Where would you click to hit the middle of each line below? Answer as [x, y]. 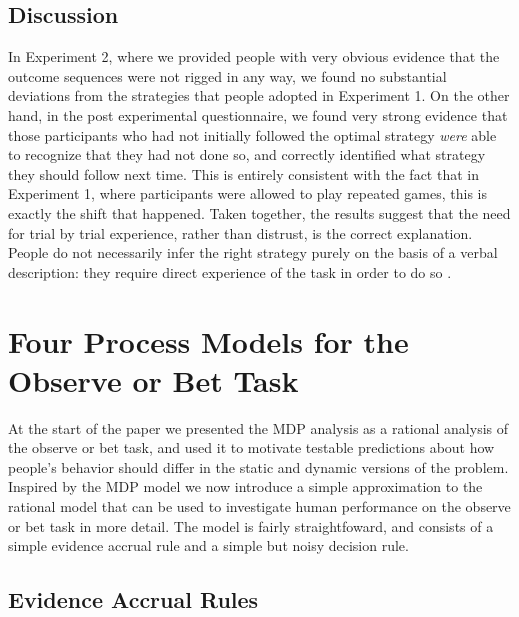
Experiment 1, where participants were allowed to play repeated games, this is [247, 193]
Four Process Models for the [208, 340]
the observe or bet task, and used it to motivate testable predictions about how [251, 447]
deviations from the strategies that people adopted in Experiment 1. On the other [259, 95]
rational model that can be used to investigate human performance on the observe [259, 506]
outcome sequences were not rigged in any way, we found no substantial [227, 75]
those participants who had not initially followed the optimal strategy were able [252, 134]
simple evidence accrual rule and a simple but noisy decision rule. [208, 545]
